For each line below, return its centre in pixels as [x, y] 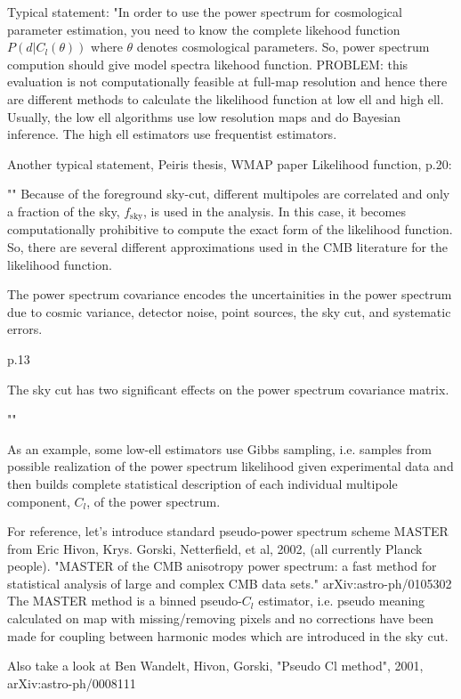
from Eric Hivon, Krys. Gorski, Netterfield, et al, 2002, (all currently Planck [215, 548]
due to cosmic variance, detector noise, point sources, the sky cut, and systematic [229, 311]
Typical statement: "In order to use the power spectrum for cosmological [205, 12]
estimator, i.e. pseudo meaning [342, 601]
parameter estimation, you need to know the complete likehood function [204, 29]
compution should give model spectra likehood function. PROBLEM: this [208, 64]
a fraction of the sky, [64, 211]
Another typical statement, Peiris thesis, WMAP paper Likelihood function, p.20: [230, 163]
